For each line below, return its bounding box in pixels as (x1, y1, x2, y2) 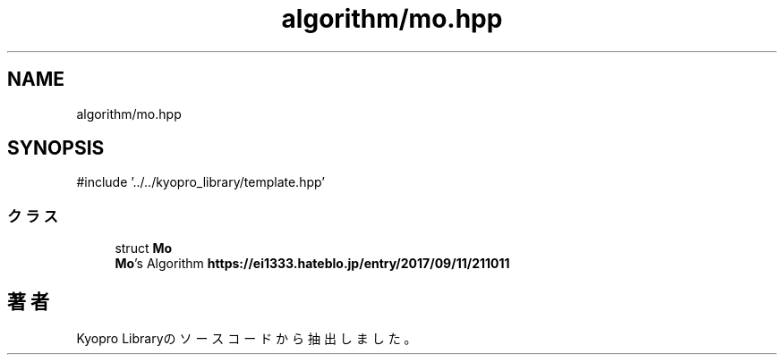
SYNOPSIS (7, 137, 105, 160)
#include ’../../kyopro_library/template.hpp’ (76, 174, 325, 190)
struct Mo (115, 240, 173, 257)
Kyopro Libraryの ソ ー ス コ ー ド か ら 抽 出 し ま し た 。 (76, 331, 417, 347)
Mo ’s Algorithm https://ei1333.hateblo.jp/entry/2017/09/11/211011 (115, 256, 510, 272)
